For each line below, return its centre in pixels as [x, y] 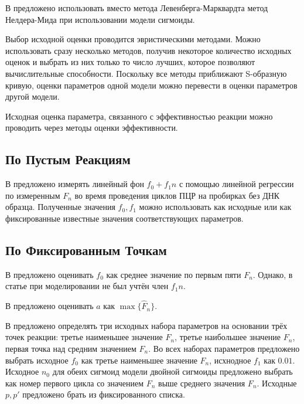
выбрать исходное [37, 360]
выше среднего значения [202, 383]
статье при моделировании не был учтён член [87, 286]
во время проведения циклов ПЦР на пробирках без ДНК [177, 195]
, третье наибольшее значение [228, 337]
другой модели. [33, 96]
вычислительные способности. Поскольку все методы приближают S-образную [146, 73]
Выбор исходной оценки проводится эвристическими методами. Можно [133, 39]
